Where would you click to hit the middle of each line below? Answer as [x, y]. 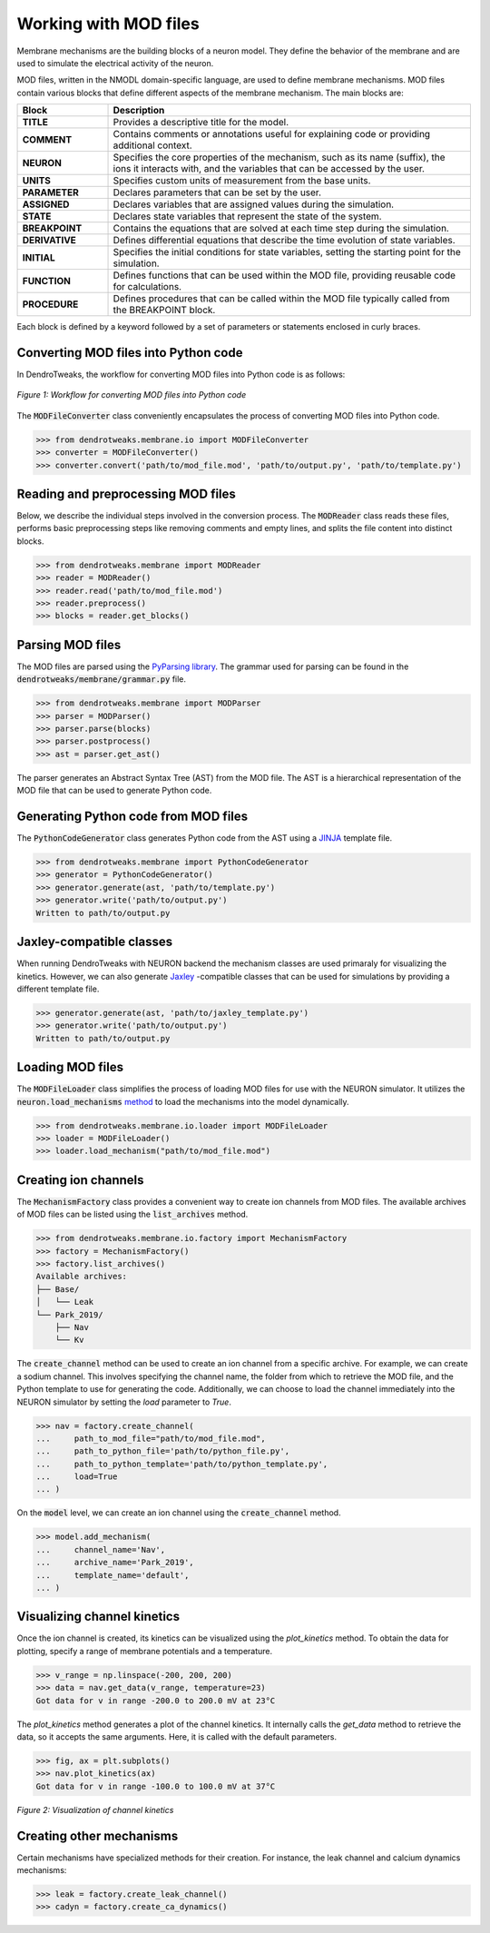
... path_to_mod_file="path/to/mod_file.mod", [151, 1438]
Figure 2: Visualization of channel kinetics [95, 1810]
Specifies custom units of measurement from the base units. [242, 181]
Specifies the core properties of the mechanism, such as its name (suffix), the [279, 157]
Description [139, 111]
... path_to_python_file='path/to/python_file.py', [163, 1451]
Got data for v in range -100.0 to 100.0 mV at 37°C [156, 1786]
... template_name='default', [113, 1575]
